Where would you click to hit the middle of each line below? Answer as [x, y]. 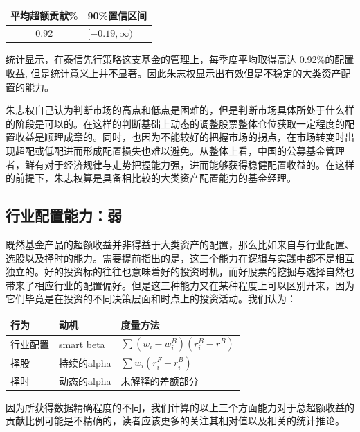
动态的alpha [85, 380]
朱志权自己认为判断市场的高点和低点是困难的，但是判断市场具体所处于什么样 [180, 110]
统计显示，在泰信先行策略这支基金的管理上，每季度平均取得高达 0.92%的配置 [180, 59]
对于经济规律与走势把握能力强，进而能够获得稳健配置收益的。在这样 [199, 164]
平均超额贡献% [44, 15]
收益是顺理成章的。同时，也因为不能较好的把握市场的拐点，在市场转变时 [180, 137]
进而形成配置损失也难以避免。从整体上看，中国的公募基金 [194, 150]
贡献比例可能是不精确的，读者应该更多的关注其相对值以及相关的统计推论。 [175, 421]
